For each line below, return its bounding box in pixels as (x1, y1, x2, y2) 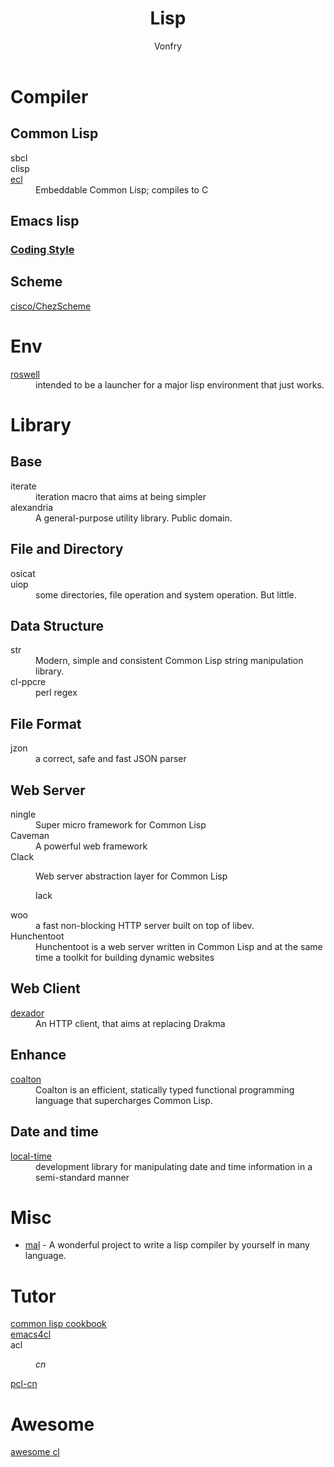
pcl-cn (10, 1378, 38, 1390)
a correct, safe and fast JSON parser (35, 753, 187, 765)
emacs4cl (10, 1328, 52, 1341)
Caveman (10, 830, 50, 842)
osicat (10, 567, 36, 579)
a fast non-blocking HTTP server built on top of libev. (35, 920, 255, 932)
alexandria (10, 501, 54, 513)
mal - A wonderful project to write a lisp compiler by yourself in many (24, 1239, 310, 1251)
